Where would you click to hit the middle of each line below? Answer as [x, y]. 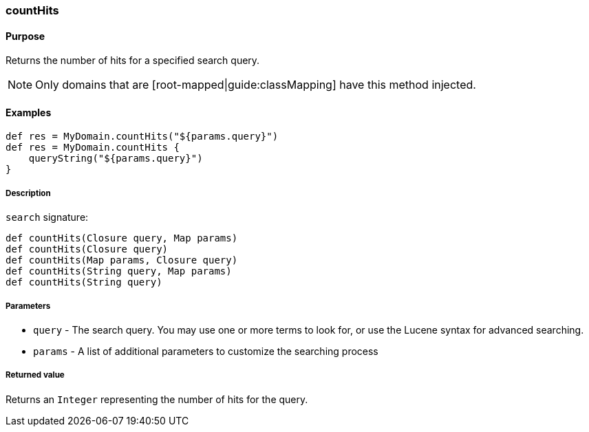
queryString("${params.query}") [116, 159]
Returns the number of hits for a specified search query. [133, 61]
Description [28, 193]
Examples [29, 112]
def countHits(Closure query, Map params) [122, 238]
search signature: [47, 217]
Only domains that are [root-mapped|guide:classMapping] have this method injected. [256, 85]
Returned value [35, 375]
